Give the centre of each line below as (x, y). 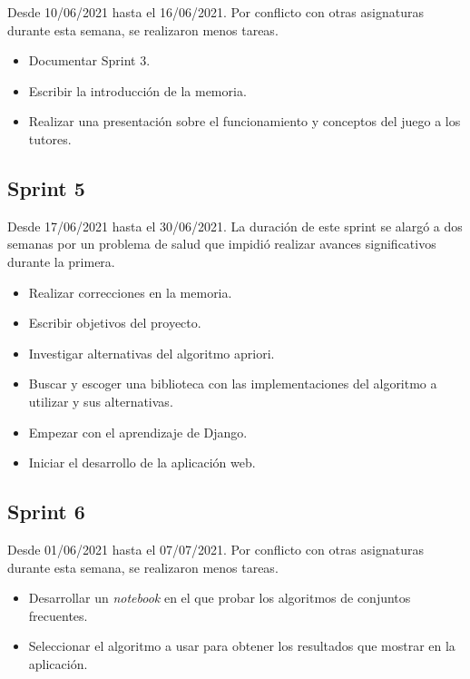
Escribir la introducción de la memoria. (137, 90)
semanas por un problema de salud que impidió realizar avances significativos (222, 244)
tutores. (50, 138)
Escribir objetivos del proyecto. (115, 323)
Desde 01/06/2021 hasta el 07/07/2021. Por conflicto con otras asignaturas (215, 549)
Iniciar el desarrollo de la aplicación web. (142, 463)
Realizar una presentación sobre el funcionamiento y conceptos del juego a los (245, 121)
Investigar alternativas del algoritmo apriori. (152, 353)
